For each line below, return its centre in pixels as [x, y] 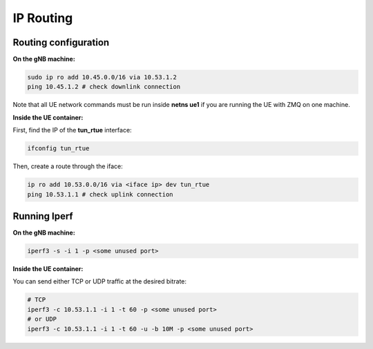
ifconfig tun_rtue [58, 149]
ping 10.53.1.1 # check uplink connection [100, 194]
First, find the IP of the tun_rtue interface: [72, 130]
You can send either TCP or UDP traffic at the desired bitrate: [99, 281]
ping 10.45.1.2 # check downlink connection [104, 87]
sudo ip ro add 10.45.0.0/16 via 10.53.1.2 [102, 77]
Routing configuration [61, 42]
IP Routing [43, 18]
